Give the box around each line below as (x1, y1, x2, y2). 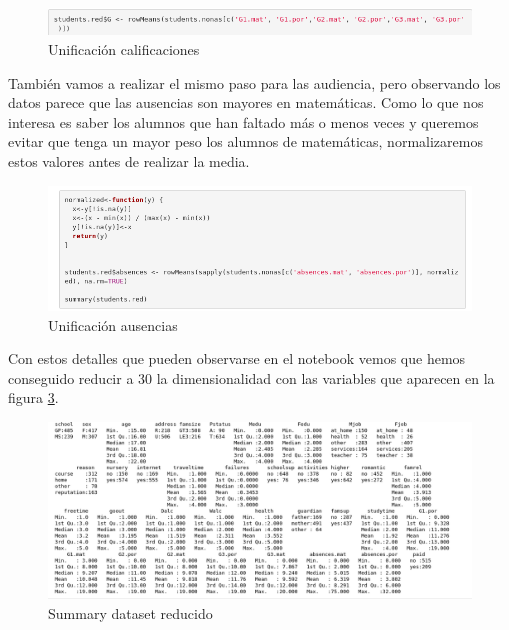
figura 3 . (8, 387, 59, 408)
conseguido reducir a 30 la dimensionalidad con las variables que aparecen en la (8, 367, 495, 388)
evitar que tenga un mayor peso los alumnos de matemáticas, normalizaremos (8, 131, 483, 152)
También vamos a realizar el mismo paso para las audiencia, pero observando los (8, 72, 501, 93)
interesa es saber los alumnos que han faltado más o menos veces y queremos (8, 111, 479, 132)
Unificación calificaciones (48, 38, 200, 59)
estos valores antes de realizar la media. (8, 150, 250, 171)
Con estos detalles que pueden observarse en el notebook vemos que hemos (8, 348, 466, 369)
